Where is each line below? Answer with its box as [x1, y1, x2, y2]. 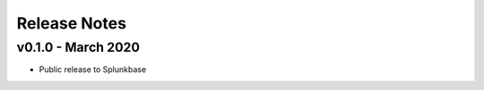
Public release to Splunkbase [39, 64, 147, 75]
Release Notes [16, 13, 127, 33]
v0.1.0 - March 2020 [16, 39, 141, 55]
